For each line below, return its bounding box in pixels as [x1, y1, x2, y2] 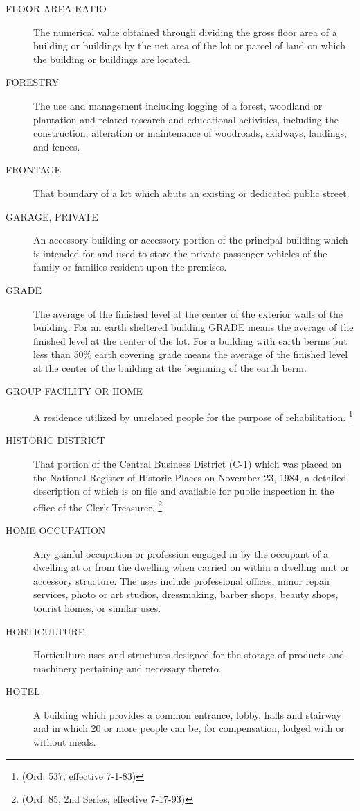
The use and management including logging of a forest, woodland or [33, 98, 323, 112]
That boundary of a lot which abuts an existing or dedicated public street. [33, 185, 350, 200]
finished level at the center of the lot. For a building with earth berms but [33, 333, 348, 348]
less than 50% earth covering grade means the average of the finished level [33, 347, 348, 361]
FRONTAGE [6, 162, 62, 177]
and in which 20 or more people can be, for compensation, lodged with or [33, 721, 345, 735]
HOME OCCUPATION [6, 522, 106, 537]
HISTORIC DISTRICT [6, 433, 105, 447]
